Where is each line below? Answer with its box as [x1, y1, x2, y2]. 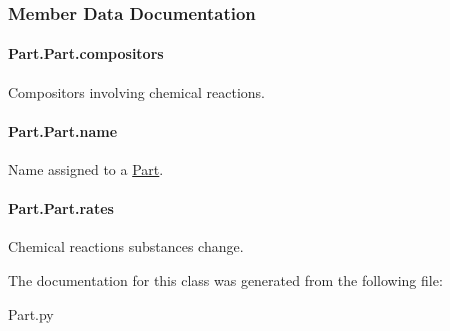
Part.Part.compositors [8, 43, 164, 64]
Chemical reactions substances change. [8, 236, 244, 257]
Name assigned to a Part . [8, 159, 164, 180]
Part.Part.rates [8, 198, 114, 219]
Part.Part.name [8, 120, 118, 141]
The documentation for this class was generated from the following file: [8, 270, 443, 291]
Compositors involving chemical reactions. [8, 81, 265, 102]
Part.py [8, 303, 54, 324]
